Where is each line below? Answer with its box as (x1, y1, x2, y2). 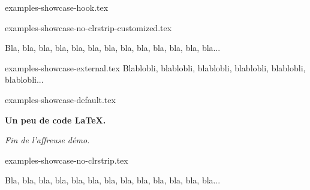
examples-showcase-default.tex (5, 93, 116, 105)
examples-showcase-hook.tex (5, 1, 109, 13)
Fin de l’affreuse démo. (5, 134, 90, 146)
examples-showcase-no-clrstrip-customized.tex (5, 21, 172, 34)
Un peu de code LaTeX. (5, 113, 106, 126)
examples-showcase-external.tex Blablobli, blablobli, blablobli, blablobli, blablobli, (5, 61, 306, 74)
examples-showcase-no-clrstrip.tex (5, 153, 128, 166)
